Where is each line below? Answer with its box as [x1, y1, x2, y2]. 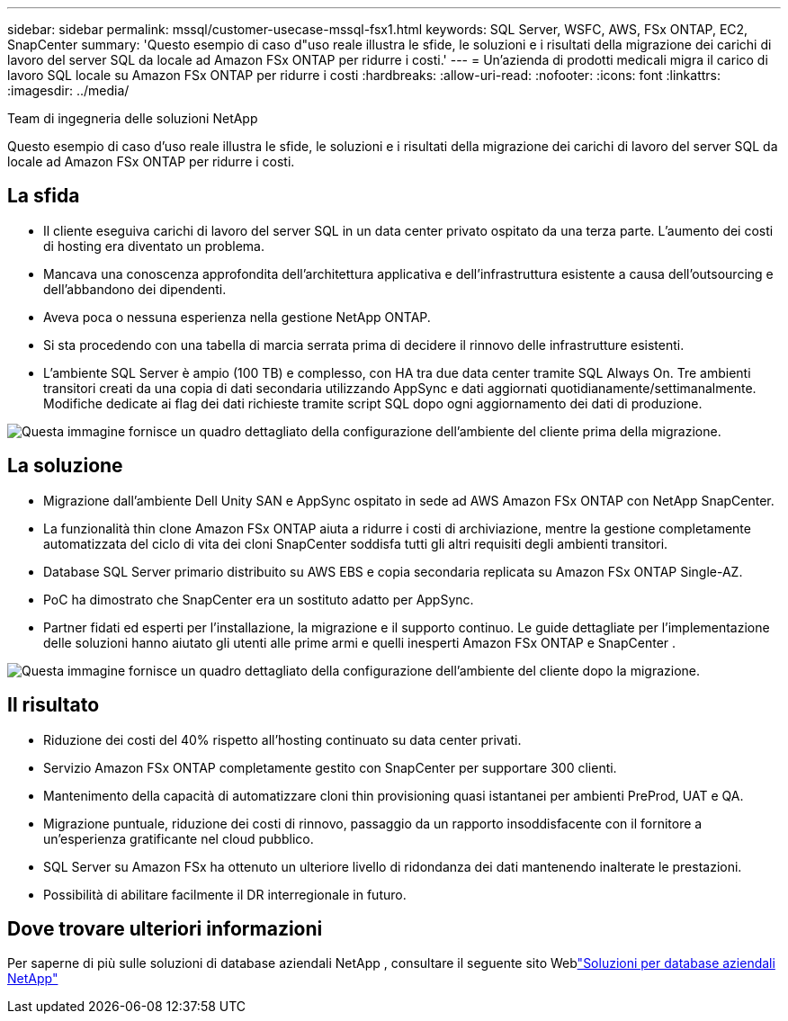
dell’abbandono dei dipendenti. [43, 281, 227, 297]
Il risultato [7, 694, 100, 717]
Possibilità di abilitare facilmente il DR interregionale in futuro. [43, 886, 407, 902]
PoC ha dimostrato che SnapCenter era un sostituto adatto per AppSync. [43, 591, 474, 607]
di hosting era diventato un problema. [43, 237, 265, 254]
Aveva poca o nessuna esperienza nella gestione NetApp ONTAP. [43, 309, 431, 325]
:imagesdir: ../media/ [7, 83, 130, 98]
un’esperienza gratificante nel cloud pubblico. [43, 830, 314, 846]
